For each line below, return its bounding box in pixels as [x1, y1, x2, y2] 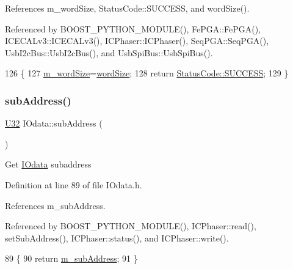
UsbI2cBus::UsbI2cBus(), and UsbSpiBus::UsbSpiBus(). [5, 46, 213, 59]
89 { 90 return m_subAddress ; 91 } [5, 252, 138, 265]
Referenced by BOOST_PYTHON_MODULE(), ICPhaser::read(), [5, 219, 256, 232]
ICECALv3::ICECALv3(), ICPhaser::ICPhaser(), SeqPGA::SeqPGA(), [5, 34, 269, 47]
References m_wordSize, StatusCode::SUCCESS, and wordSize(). [5, 2, 250, 14]
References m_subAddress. [5, 199, 106, 212]
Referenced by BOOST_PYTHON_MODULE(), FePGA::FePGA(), [5, 22, 261, 35]
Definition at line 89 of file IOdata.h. [5, 178, 142, 191]
